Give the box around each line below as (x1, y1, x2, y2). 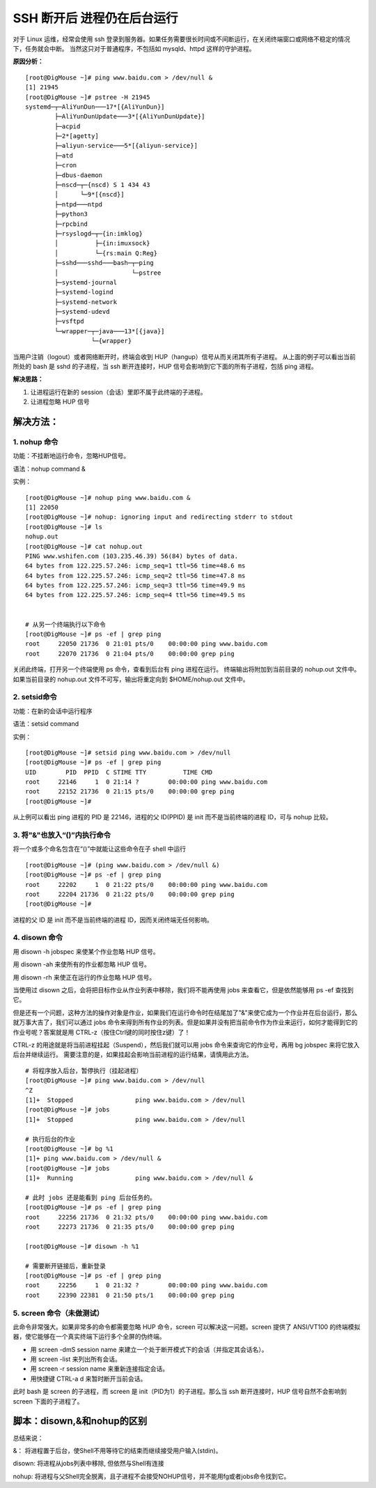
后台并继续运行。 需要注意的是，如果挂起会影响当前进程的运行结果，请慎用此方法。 (13, 1050, 253, 1059)
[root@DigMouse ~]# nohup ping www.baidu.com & (25, 494, 191, 501)
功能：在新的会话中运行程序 (13, 706, 93, 715)
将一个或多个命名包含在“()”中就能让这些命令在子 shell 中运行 (13, 844, 187, 853)
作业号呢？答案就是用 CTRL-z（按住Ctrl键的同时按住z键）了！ (13, 1028, 191, 1036)
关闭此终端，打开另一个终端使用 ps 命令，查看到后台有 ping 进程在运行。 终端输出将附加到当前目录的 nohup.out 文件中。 (13, 665, 361, 674)
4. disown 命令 (13, 933, 63, 943)
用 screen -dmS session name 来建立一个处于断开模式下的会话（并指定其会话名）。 (30, 1345, 268, 1353)
